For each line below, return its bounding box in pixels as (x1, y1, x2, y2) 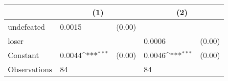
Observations (8, 63, 52, 75)
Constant (8, 49, 39, 61)
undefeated (8, 21, 46, 32)
